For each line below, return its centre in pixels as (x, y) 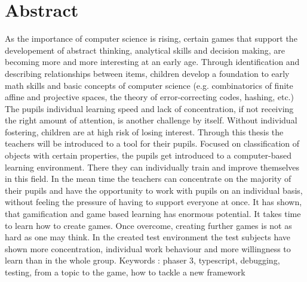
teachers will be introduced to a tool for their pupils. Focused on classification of (152, 143)
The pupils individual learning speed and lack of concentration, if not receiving (149, 108)
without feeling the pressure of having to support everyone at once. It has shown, (153, 202)
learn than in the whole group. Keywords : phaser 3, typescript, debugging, (142, 260)
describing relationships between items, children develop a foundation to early (147, 73)
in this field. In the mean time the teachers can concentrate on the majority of (148, 179)
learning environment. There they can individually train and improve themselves (152, 167)
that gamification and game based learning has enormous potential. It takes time (153, 214)
